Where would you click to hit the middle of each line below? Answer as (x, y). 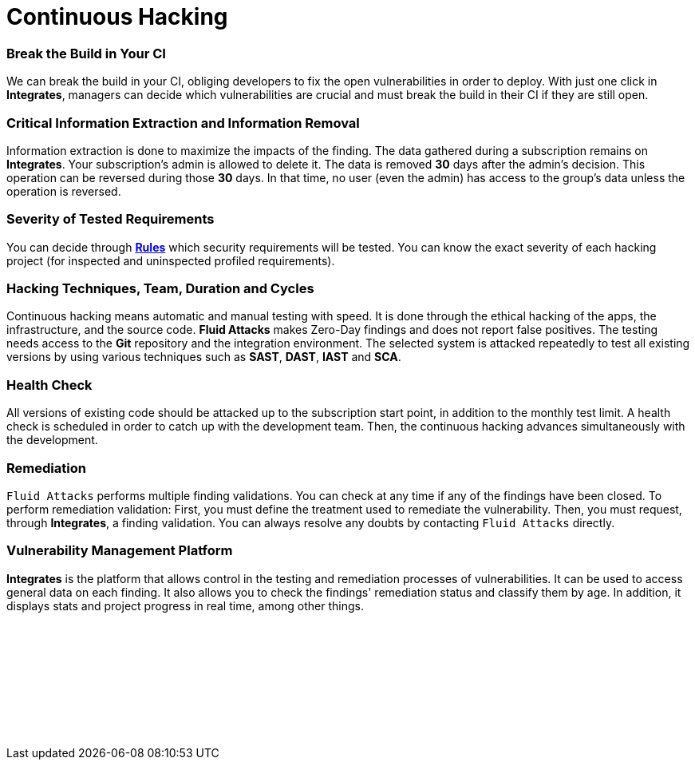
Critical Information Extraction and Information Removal (183, 123)
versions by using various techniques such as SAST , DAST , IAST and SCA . (204, 357)
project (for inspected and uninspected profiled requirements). (171, 260)
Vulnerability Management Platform (120, 551)
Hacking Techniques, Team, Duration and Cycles (160, 288)
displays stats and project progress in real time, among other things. (186, 605)
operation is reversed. (64, 191)
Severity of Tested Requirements (111, 219)
